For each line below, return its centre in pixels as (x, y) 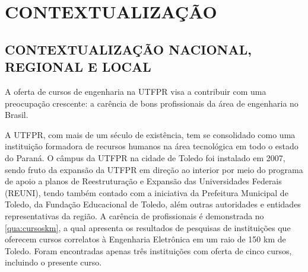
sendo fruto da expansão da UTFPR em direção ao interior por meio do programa (154, 169)
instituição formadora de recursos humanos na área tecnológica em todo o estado (152, 146)
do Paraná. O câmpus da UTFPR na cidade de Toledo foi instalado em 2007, (145, 157)
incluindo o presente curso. (53, 262)
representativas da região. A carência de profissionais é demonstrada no (134, 215)
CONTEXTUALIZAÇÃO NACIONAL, (128, 49)
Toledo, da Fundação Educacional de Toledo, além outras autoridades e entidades (153, 204)
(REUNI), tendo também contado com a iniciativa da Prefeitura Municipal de (147, 192)
